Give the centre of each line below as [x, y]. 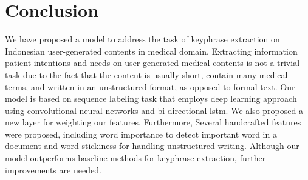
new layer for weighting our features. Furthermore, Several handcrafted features [153, 122]
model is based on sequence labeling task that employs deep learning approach [151, 98]
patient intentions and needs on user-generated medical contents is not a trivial [152, 63]
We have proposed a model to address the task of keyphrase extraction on [142, 39]
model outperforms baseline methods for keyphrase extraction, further [135, 158]
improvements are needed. [53, 169]
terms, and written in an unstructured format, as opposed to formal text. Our [150, 86]
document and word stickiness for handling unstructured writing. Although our [152, 146]
